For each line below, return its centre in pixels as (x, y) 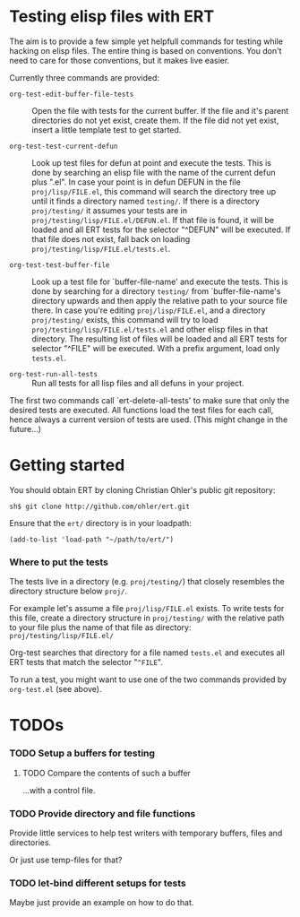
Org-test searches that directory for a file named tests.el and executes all (147, 653)
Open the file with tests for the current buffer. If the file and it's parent (160, 110)
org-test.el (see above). (56, 689)
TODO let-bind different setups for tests (98, 883)
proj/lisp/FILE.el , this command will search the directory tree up (154, 191)
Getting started (67, 466)
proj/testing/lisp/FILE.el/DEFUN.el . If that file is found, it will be (153, 220)
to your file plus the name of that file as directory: (100, 627)
